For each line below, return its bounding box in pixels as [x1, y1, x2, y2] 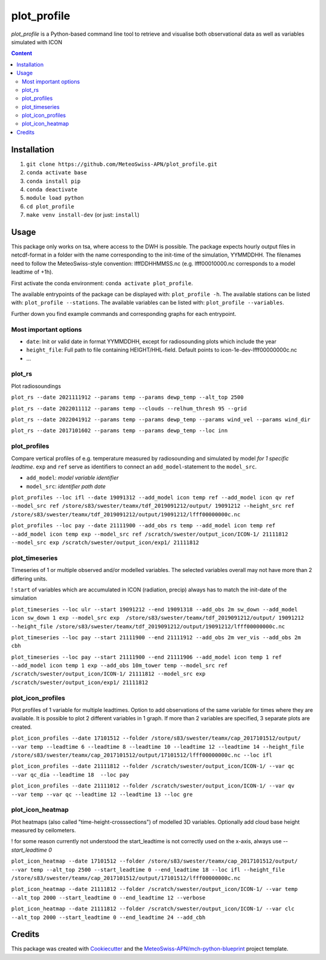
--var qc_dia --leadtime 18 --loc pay [11, 771, 129, 778]
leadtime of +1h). [11, 268, 54, 275]
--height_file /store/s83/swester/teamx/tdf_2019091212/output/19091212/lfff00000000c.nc [11, 623, 285, 630]
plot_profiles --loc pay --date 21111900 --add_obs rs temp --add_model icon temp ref [11, 522, 276, 529]
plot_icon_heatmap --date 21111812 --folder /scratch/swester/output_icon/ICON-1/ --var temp [11, 886, 298, 893]
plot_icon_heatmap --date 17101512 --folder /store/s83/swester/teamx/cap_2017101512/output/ [11, 858, 298, 865]
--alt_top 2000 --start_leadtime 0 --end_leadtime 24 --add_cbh [11, 914, 206, 921]
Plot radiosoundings [11, 382, 62, 390]
